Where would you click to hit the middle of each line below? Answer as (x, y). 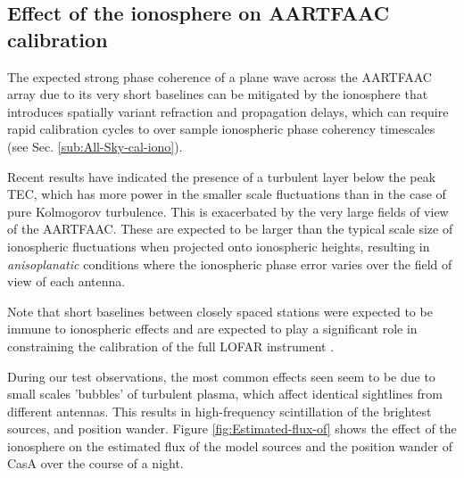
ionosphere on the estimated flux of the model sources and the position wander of (230, 445)
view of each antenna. (66, 281)
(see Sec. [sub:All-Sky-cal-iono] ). (95, 146)
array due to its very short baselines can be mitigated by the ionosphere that (218, 94)
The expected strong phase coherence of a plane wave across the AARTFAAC (220, 76)
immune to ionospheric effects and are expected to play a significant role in (212, 329)
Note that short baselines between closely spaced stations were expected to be (220, 311)
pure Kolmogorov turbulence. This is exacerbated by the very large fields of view (228, 211)
